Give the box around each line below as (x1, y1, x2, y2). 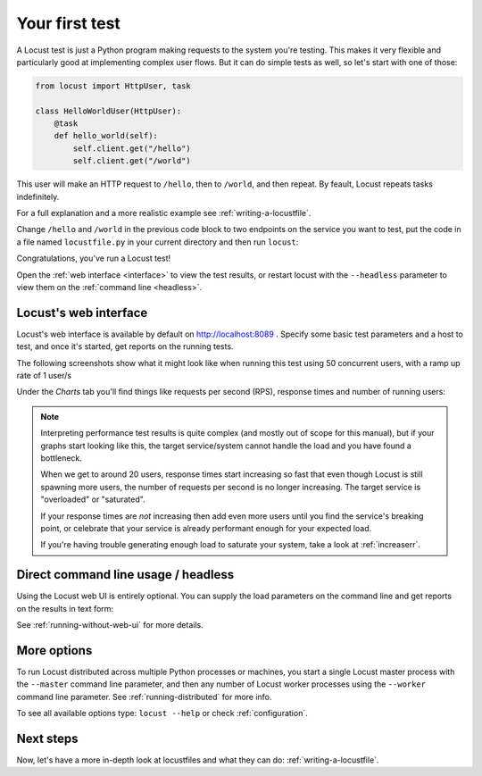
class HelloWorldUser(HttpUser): (35, 105, 182, 116)
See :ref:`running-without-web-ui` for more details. (16, 620, 204, 630)
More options (16, 643, 93, 658)
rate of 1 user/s (16, 371, 71, 381)
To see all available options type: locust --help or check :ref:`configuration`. (16, 708, 308, 719)
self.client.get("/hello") (72, 143, 191, 154)
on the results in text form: (16, 603, 114, 613)
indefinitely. (16, 191, 60, 202)
